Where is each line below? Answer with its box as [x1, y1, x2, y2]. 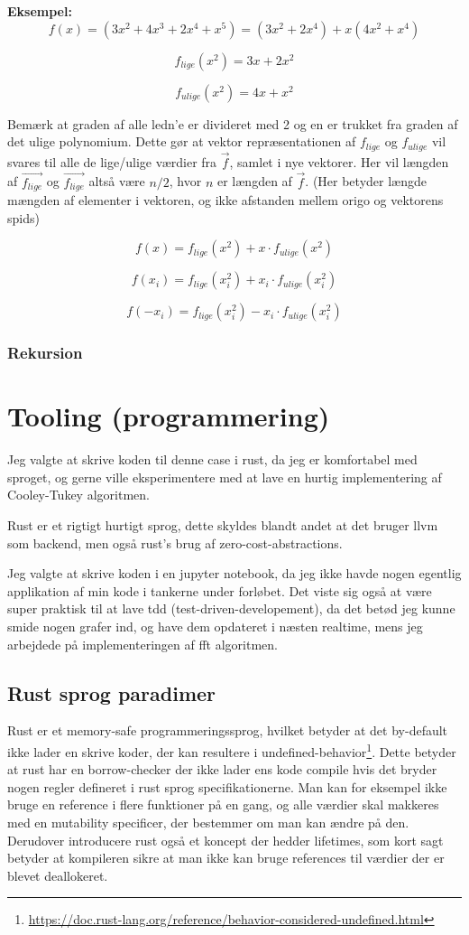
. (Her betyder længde [305, 172, 427, 191]
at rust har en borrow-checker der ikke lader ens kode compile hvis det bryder [7, 760, 437, 779]
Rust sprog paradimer [7, 678, 216, 706]
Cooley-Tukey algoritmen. [7, 485, 150, 504]
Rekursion [7, 341, 83, 364]
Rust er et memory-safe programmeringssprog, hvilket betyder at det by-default [7, 721, 448, 740]
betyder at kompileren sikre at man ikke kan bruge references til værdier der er [7, 848, 445, 867]
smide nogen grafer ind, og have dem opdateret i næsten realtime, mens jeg [7, 617, 423, 636]
